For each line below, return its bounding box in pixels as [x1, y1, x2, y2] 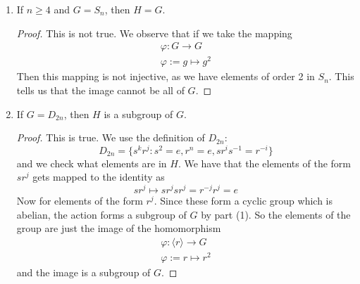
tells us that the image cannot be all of [16, 82, 185, 97]
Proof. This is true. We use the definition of [16, 130, 205, 145]
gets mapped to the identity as [32, 169, 165, 184]
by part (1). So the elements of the [201, 207, 351, 221]
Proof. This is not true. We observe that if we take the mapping [16, 25, 292, 40]
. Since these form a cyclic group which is [154, 193, 333, 208]
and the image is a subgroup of [16, 264, 151, 279]
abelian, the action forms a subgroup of [16, 207, 187, 221]
